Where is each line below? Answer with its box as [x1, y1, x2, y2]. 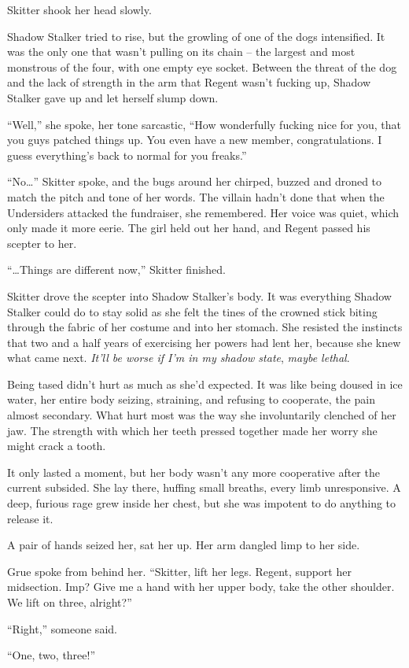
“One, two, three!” [7, 647, 96, 663]
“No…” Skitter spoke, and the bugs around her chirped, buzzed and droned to [7, 173, 382, 190]
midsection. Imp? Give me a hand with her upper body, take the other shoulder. [7, 578, 395, 595]
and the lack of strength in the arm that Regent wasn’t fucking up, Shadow [7, 74, 371, 90]
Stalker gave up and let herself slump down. [7, 89, 219, 105]
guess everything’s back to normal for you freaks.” [7, 146, 247, 163]
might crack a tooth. [7, 437, 106, 454]
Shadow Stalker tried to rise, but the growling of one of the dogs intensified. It [7, 28, 385, 44]
